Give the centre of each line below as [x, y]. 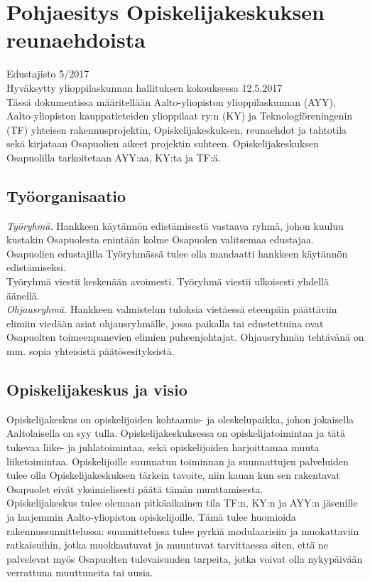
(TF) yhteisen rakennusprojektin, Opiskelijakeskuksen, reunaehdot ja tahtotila [177, 129]
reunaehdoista [76, 39]
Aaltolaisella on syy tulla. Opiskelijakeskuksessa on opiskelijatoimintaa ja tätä [176, 433]
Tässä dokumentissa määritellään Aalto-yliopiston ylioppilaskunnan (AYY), [171, 101]
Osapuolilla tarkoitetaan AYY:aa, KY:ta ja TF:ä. [114, 157]
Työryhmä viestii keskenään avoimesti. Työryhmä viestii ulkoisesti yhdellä [168, 281]
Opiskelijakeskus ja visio [97, 389]
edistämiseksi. [36, 267]
